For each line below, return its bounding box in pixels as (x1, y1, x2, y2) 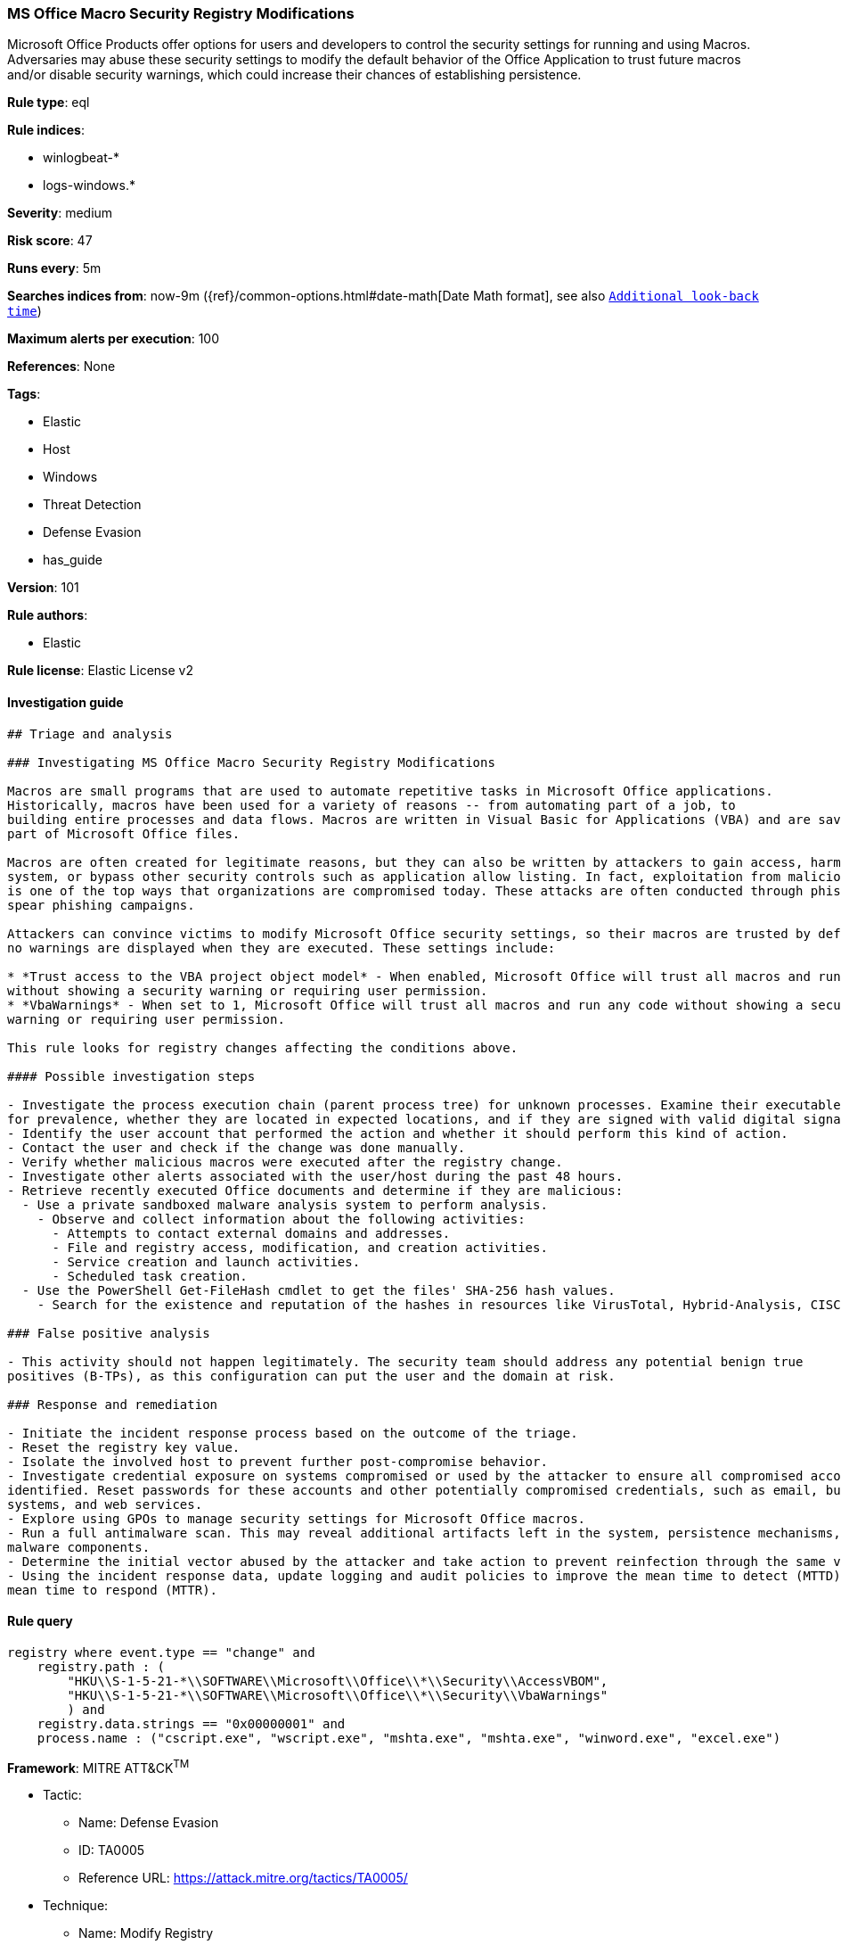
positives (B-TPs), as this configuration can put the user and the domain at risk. (7, 1368, 616, 1383)
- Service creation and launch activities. (52, 1254, 361, 1269)
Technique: (43, 1898, 109, 1914)
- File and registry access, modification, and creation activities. (52, 1240, 548, 1255)
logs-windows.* (43, 177, 135, 194)
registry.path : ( (37, 1659, 166, 1674)
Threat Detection (43, 497, 142, 513)
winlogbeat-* (43, 150, 119, 166)
